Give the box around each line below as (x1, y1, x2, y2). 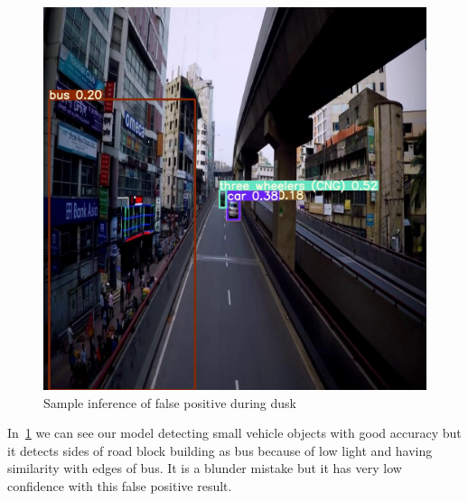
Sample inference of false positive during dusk (43, 393, 296, 412)
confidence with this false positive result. (7, 476, 232, 495)
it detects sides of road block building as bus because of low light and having (7, 441, 433, 459)
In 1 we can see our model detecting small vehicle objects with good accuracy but (7, 423, 462, 442)
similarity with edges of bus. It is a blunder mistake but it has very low (7, 459, 402, 478)
